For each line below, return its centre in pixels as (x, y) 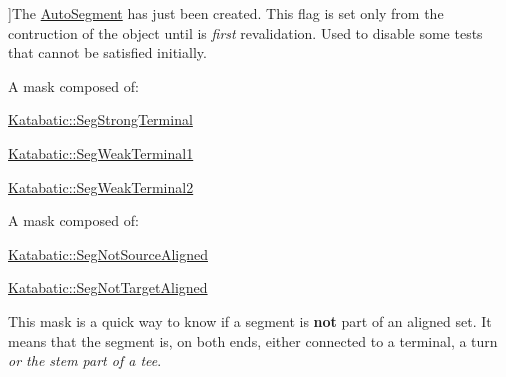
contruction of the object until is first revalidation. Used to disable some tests (245, 32)
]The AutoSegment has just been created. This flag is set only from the (226, 13)
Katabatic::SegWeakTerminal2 (101, 186)
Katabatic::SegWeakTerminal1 (101, 152)
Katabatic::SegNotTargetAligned (108, 287)
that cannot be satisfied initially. (107, 52)
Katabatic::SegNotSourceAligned (108, 253)
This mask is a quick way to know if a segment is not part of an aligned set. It (250, 320)
